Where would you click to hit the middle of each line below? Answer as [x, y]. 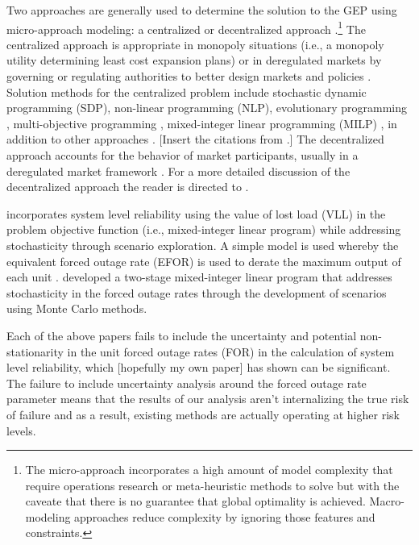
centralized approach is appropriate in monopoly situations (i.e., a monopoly [195, 44]
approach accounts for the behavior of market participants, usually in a [183, 155]
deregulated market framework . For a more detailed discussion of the [178, 171]
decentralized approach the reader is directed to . [128, 187]
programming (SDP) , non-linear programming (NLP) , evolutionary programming [207, 108]
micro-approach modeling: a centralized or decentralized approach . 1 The [186, 27]
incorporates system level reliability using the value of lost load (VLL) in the [196, 213]
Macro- [387, 501]
